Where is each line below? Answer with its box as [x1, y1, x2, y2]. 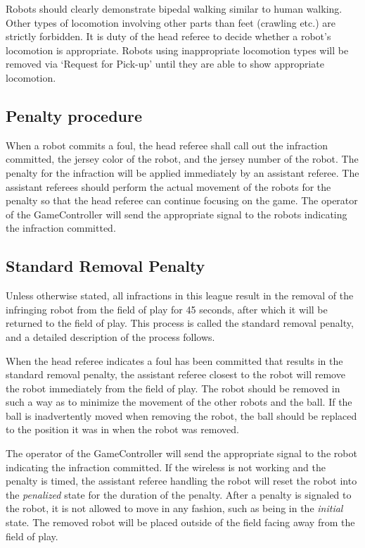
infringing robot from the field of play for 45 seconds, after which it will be [6, 301, 328, 316]
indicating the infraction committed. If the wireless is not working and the [6, 459, 326, 474]
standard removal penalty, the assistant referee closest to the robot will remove [6, 367, 345, 382]
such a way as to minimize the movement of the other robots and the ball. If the [6, 394, 352, 409]
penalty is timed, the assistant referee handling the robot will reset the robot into [6, 473, 357, 488]
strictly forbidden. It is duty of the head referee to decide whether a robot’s [6, 29, 331, 44]
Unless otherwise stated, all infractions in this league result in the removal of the [6, 288, 354, 303]
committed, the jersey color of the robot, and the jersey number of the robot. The [6, 151, 359, 166]
